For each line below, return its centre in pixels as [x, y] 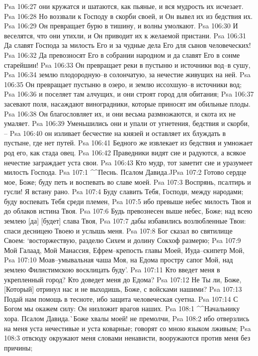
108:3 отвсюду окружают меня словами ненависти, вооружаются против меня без [127, 338]
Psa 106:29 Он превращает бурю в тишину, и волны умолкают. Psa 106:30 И [121, 26]
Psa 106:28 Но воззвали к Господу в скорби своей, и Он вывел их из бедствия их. [129, 16]
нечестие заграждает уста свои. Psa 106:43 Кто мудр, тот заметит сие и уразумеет [128, 162]
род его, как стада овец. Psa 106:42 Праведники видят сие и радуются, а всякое [125, 152]
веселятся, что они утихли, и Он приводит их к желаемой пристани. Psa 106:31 [125, 35]
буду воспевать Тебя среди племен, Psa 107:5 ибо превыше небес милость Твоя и [128, 201]
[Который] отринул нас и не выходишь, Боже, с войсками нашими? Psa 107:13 [123, 289]
